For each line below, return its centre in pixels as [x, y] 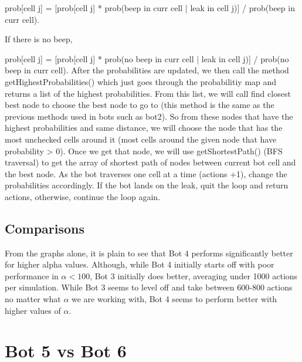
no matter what [33, 299]
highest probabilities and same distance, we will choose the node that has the [144, 128]
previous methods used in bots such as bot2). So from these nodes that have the [149, 116]
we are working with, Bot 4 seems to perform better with [174, 299]
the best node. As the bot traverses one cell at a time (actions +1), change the [146, 173]
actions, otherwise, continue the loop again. [83, 196]
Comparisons [45, 228]
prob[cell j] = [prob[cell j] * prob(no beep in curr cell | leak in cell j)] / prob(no [147, 58]
